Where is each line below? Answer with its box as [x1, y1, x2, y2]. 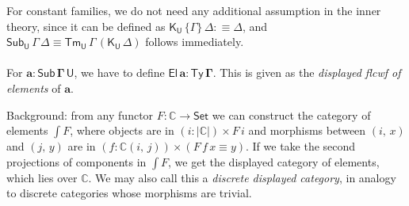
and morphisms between [248, 122, 366, 139]
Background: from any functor [6, 106, 154, 123]
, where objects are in [70, 122, 174, 139]
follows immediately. [145, 33, 244, 50]
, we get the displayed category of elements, [168, 153, 380, 170]
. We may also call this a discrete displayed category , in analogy [88, 169, 396, 185]
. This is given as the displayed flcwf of [212, 64, 401, 81]
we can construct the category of [212, 106, 371, 123]
